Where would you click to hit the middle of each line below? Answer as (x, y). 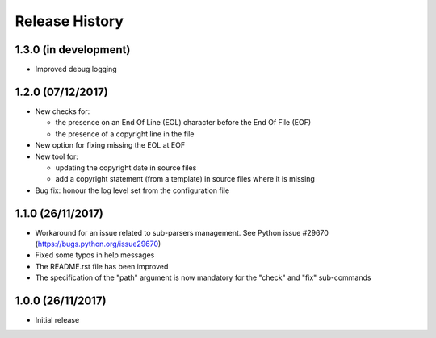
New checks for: (63, 111)
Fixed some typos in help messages (95, 255)
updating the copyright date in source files (126, 167)
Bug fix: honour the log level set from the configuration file (132, 190)
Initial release (57, 320)
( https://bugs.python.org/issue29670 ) (98, 244)
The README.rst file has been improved (102, 266)
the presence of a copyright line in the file (125, 134)
